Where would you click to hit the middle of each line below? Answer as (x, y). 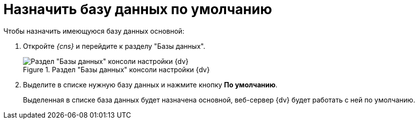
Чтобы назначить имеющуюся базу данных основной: (94, 31)
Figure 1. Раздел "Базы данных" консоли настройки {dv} (116, 69)
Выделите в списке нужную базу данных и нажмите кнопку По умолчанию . (150, 84)
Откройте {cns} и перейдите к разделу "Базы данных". (114, 46)
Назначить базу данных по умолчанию (138, 9)
